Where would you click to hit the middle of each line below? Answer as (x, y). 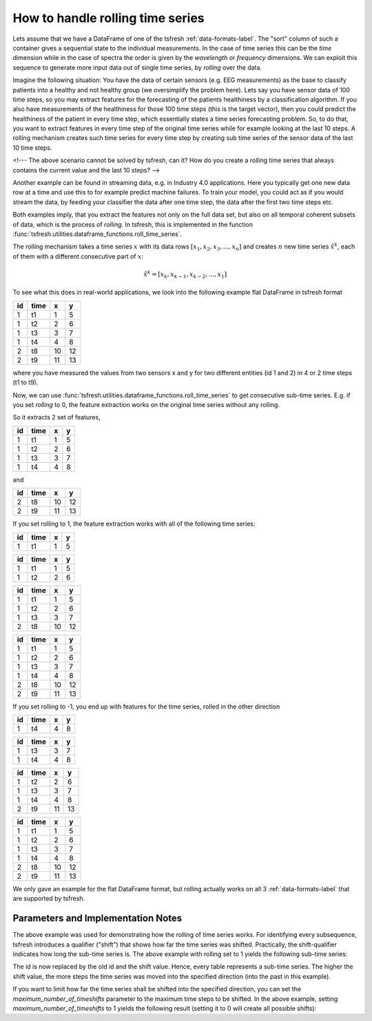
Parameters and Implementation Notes (97, 919)
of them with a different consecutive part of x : (78, 256)
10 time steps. (32, 148)
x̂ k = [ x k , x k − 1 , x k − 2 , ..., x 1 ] (185, 274)
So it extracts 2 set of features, (56, 417)
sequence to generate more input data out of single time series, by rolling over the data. (137, 67)
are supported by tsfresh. (49, 899)
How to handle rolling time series (108, 18)
